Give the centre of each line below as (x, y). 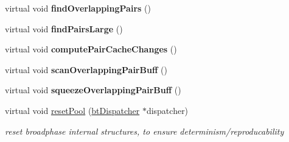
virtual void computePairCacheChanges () (91, 49)
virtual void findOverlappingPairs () (78, 8)
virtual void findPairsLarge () (64, 28)
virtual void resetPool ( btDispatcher (72, 110)
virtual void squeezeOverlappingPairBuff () (93, 90)
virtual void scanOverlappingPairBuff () (86, 69)
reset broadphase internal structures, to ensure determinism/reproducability (144, 131)
